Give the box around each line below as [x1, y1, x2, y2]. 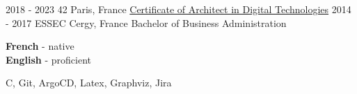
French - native [6, 39, 74, 53]
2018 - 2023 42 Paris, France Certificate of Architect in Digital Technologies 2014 [6, 2, 351, 16]
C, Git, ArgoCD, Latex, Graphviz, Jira [6, 75, 172, 90]
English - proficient [6, 52, 92, 66]
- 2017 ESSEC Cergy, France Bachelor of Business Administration [6, 15, 287, 30]
